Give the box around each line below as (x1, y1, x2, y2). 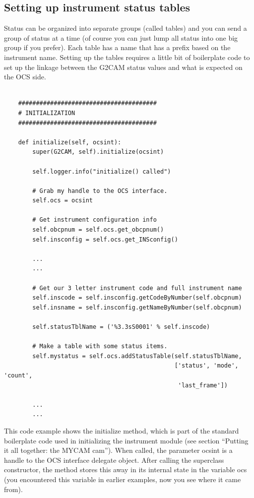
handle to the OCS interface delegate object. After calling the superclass (4, 454, 224, 465)
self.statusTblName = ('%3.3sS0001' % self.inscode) (32, 323, 210, 331)
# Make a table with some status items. (32, 343, 168, 350)
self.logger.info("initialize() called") (32, 168, 171, 175)
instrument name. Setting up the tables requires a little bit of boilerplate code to (4, 52, 250, 62)
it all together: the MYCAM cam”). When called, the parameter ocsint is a (4, 445, 233, 455)
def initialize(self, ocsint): (18, 138, 122, 146)
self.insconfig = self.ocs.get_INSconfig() (32, 236, 178, 243)
